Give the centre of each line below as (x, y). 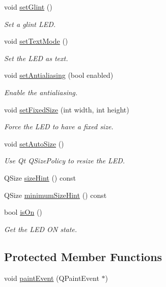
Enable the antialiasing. (41, 92)
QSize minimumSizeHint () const (56, 195)
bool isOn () (23, 212)
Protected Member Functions (83, 256)
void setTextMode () (36, 41)
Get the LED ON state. (41, 229)
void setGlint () (28, 7)
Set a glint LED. (30, 24)
